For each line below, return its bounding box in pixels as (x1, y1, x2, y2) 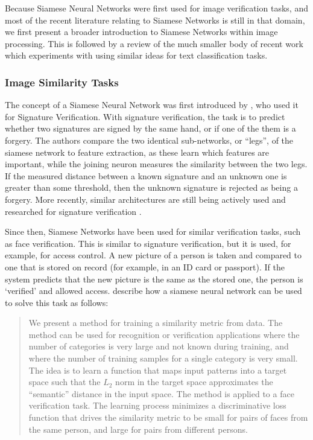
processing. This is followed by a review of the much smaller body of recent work (5, 37, 303, 49)
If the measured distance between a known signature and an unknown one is (5, 169, 287, 182)
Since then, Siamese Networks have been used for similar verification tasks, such (5, 225, 301, 238)
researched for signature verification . (5, 205, 142, 217)
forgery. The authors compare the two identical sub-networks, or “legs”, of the (5, 133, 294, 146)
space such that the (28, 375, 101, 388)
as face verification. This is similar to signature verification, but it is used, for (5, 237, 291, 249)
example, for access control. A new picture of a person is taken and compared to (5, 249, 302, 261)
